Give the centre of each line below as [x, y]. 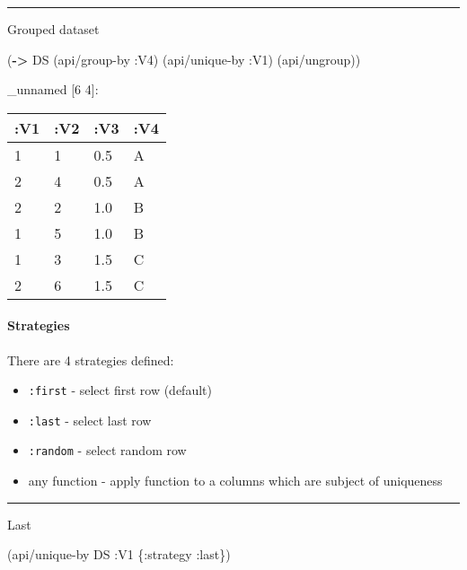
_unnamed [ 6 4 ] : [53, 89]
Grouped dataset [53, 29]
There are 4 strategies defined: [91, 360]
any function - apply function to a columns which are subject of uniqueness [235, 481]
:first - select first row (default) [120, 390]
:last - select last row [90, 420]
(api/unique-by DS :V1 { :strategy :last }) [119, 554]
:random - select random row [107, 450]
